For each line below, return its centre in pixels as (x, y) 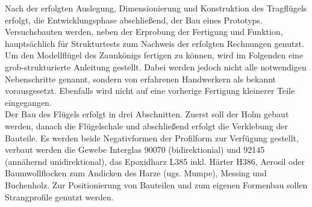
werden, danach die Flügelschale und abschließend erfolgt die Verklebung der (146, 125)
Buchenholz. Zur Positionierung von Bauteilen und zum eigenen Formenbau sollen (156, 184)
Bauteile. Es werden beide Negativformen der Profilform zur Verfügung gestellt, (152, 137)
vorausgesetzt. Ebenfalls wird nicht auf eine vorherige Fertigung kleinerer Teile (150, 91)
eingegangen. (28, 102)
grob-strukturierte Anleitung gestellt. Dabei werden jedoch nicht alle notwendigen (156, 66)
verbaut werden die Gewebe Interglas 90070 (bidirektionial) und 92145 (135, 150)
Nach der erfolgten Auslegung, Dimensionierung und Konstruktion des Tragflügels (156, 8)
